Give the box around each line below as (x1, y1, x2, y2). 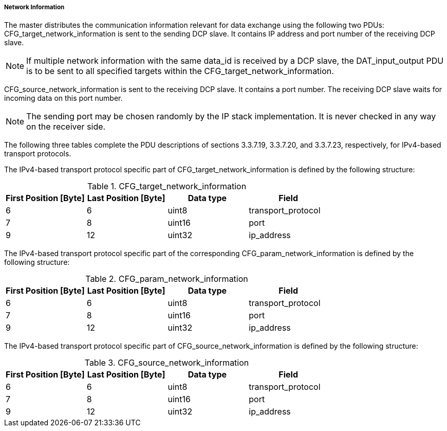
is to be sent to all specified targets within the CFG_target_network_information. (26, 66, 334, 77)
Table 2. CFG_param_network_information (85, 274, 248, 284)
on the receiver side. (26, 121, 106, 132)
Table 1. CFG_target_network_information (87, 181, 247, 192)
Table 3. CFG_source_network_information (84, 357, 249, 368)
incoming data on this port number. (4, 94, 123, 103)
